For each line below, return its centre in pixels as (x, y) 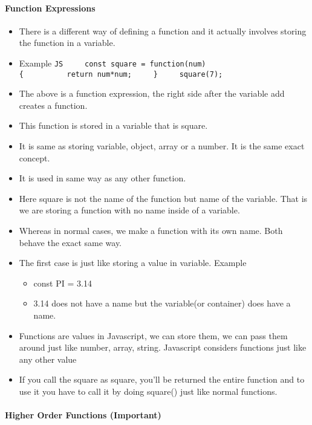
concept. (34, 157)
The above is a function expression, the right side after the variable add (152, 93)
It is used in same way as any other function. (102, 178)
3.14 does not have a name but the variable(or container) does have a (162, 303)
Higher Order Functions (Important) (83, 415)
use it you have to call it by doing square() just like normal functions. (148, 391)
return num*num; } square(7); (145, 74)
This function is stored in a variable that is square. (113, 125)
